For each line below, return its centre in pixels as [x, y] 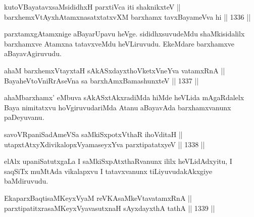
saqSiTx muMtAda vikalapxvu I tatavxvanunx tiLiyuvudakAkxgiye [108, 171]
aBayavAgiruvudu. [33, 53]
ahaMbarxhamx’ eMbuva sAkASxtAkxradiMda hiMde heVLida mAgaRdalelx [124, 97]
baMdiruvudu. [26, 181]
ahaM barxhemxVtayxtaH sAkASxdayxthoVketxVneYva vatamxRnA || [115, 70]
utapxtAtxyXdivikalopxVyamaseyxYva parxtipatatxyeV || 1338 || [105, 144]
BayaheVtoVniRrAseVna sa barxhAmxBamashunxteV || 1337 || [101, 80]
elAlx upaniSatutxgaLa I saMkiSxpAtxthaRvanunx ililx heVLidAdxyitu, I [118, 161]
